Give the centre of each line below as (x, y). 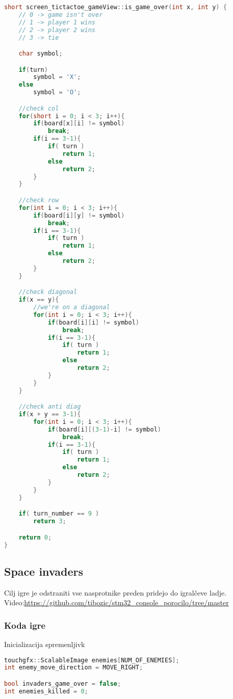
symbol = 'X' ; (57, 77)
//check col (39, 108)
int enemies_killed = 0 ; (46, 691)
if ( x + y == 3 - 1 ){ (50, 414)
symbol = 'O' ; (57, 92)
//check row (39, 200)
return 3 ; (50, 521)
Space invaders (44, 571)
